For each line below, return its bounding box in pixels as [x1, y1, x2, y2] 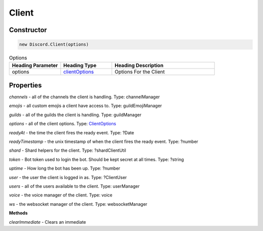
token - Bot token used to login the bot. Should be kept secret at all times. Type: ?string [9, 156, 184, 162]
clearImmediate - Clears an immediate [9, 219, 86, 225]
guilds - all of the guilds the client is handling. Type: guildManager [9, 112, 142, 118]
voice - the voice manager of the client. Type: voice [9, 192, 113, 198]
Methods [9, 210, 28, 216]
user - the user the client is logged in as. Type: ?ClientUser [9, 174, 127, 180]
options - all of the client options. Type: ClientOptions [9, 121, 116, 126]
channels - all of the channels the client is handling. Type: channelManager [9, 94, 160, 100]
